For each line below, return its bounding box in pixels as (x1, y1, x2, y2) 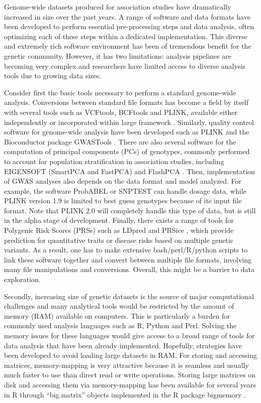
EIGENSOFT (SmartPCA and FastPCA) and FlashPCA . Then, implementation (4, 166, 255, 176)
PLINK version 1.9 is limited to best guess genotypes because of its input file (4, 195, 242, 206)
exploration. (4, 274, 41, 285)
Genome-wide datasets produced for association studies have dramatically (4, 2, 231, 12)
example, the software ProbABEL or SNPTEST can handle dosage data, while (4, 185, 246, 196)
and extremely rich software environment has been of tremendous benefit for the (4, 41, 251, 51)
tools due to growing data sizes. (4, 70, 102, 81)
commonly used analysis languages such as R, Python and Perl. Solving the (4, 320, 237, 331)
